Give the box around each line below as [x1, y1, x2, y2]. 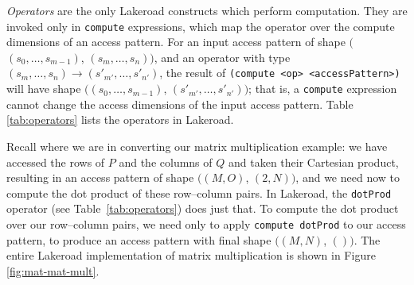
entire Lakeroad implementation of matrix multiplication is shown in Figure [6, 247, 376, 264]
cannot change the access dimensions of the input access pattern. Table [6, 95, 353, 112]
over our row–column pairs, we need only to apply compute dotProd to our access [6, 215, 406, 232]
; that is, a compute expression [248, 80, 397, 97]
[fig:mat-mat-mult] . [6, 262, 100, 279]
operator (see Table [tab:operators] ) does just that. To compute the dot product [6, 200, 399, 217]
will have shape [6, 80, 81, 97]
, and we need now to [295, 169, 400, 186]
